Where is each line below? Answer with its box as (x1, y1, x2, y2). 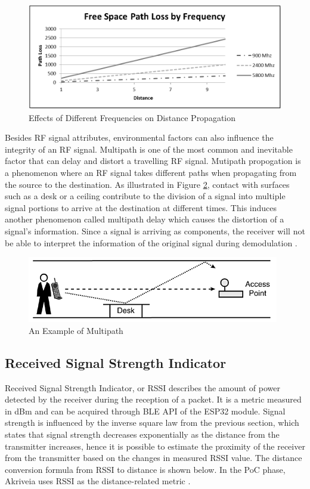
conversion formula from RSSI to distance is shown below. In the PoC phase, (5, 463, 286, 475)
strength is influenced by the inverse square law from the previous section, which (5, 416, 299, 429)
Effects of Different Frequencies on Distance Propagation (29, 111, 236, 123)
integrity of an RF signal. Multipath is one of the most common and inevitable (5, 143, 293, 155)
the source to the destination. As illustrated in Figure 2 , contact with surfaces (5, 178, 290, 190)
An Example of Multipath (29, 324, 123, 336)
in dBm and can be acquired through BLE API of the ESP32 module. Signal (5, 404, 286, 417)
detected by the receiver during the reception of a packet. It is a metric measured (5, 393, 302, 406)
